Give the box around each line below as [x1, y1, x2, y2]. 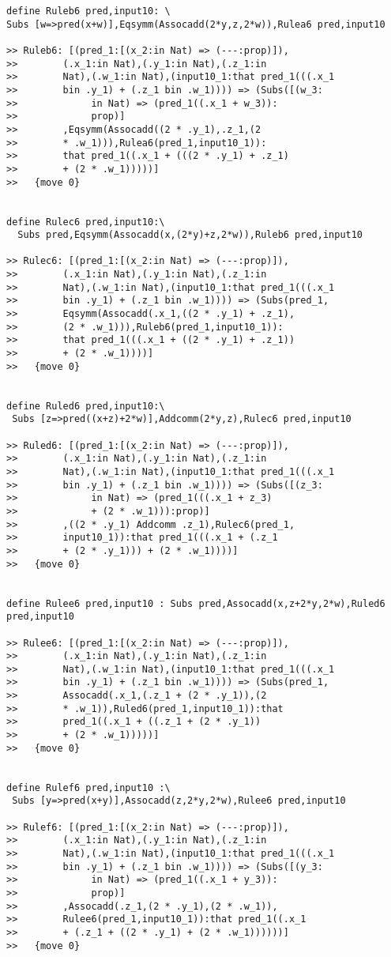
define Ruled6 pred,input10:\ [6, 400, 165, 412]
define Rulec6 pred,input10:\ [6, 216, 165, 228]
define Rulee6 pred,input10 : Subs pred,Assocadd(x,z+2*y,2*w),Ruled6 [6, 597, 385, 609]
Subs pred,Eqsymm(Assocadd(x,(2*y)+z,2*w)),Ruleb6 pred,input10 [17, 229, 363, 241]
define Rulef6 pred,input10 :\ [6, 782, 171, 793]
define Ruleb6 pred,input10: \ [6, 6, 171, 17]
